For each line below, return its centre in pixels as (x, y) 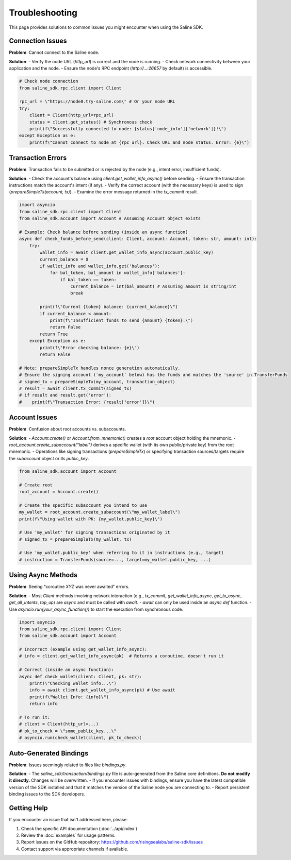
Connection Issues (38, 41)
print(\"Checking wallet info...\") (73, 683)
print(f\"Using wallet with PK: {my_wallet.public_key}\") (91, 519)
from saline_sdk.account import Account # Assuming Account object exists (110, 218)
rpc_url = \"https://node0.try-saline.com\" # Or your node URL (97, 102)
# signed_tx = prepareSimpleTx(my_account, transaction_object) (97, 382)
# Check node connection (49, 81)
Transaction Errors (38, 158)
